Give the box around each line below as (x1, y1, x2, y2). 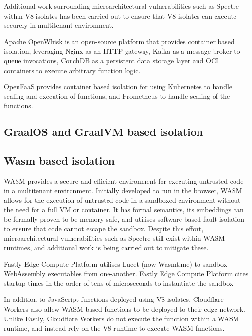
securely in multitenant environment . (4, 20, 114, 30)
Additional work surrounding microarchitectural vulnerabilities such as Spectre (4, 1, 239, 11)
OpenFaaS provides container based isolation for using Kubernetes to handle (4, 81, 233, 92)
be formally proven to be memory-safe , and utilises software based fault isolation (4, 214, 245, 224)
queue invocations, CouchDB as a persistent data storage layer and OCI (4, 55, 219, 65)
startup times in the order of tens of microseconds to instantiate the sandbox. (4, 278, 235, 288)
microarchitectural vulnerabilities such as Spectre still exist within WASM (4, 233, 225, 243)
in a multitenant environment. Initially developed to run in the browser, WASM (4, 185, 242, 195)
